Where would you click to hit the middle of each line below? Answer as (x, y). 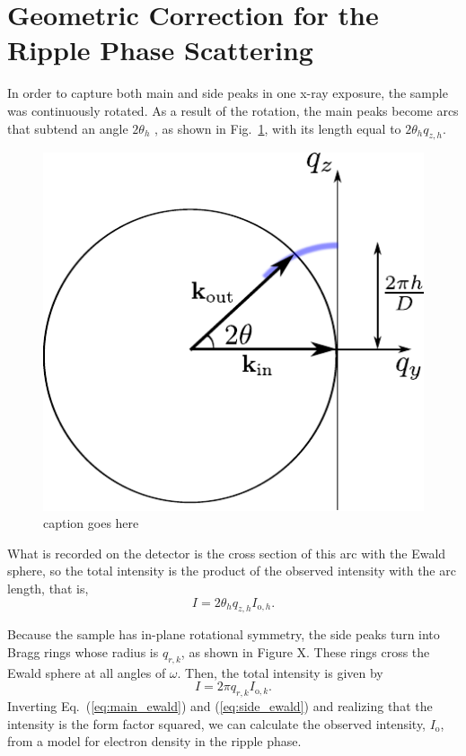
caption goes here (91, 523)
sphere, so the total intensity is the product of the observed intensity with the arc (232, 571)
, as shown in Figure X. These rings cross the (305, 652)
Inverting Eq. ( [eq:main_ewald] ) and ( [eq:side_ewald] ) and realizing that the (220, 706)
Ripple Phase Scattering (160, 50)
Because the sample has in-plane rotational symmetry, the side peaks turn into (224, 634)
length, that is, (48, 589)
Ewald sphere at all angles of (87, 672)
